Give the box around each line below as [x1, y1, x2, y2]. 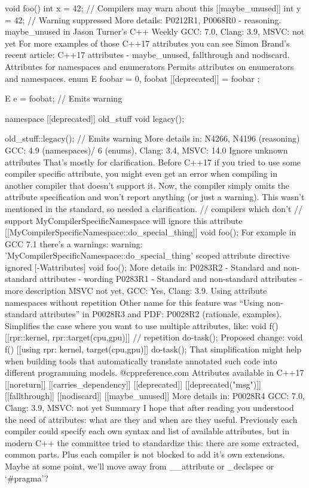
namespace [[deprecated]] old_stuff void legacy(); [5, 112, 185, 124]
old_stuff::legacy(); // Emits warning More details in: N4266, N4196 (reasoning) [5, 132, 300, 145]
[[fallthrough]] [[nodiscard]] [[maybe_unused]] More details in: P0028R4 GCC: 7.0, [5, 389, 305, 402]
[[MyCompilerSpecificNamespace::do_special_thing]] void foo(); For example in [5, 226, 296, 238]
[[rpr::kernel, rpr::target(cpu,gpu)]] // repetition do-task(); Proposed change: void [5, 331, 303, 343]
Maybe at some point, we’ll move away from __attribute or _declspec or [5, 459, 274, 472]
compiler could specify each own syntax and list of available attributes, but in [5, 425, 290, 437]
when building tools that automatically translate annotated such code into [5, 354, 277, 367]
